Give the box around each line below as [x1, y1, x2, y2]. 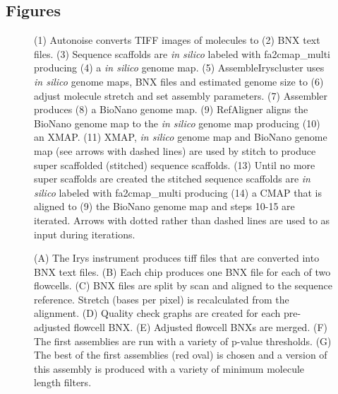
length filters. [34, 375, 92, 390]
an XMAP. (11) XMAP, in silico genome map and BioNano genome [34, 129, 327, 144]
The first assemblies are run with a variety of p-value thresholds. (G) [34, 333, 332, 348]
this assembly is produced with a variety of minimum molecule [34, 361, 305, 376]
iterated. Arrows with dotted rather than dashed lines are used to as [34, 212, 330, 227]
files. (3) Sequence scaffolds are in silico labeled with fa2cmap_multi [34, 46, 330, 61]
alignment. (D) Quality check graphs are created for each [34, 306, 281, 320]
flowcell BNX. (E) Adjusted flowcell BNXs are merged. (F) [73, 320, 327, 335]
